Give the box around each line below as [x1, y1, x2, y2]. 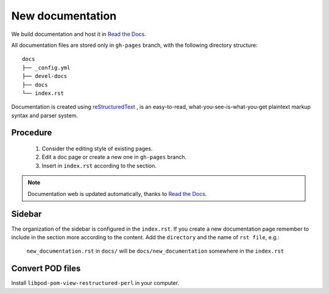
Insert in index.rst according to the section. [41, 162, 157, 169]
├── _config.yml [22, 64, 71, 71]
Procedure [11, 128, 52, 138]
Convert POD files [11, 264, 81, 274]
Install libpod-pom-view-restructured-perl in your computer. [11, 279, 180, 287]
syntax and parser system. [11, 111, 79, 119]
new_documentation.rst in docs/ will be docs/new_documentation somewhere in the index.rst [26, 247, 285, 255]
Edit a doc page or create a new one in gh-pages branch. [41, 153, 187, 161]
